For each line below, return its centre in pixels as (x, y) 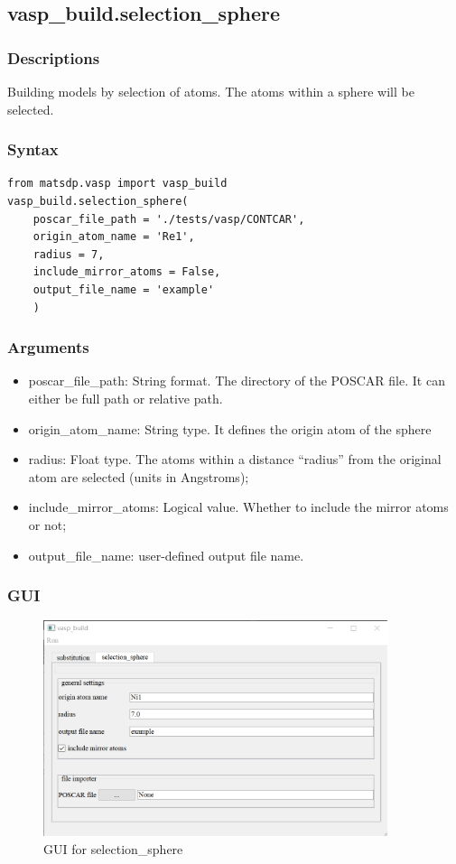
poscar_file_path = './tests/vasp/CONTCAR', (169, 219)
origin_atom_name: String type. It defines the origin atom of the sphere (230, 428)
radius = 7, (69, 254)
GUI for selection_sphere (113, 848)
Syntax (33, 149)
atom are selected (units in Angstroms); (139, 476)
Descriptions (54, 57)
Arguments (48, 347)
